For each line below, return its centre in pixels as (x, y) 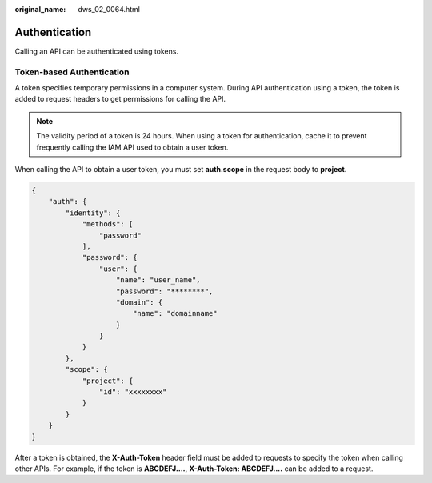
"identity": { (93, 213)
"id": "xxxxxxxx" (133, 392)
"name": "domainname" (175, 313)
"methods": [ (108, 224)
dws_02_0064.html (109, 9)
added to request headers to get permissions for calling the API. (120, 99)
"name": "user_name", (158, 280)
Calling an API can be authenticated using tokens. (97, 51)
